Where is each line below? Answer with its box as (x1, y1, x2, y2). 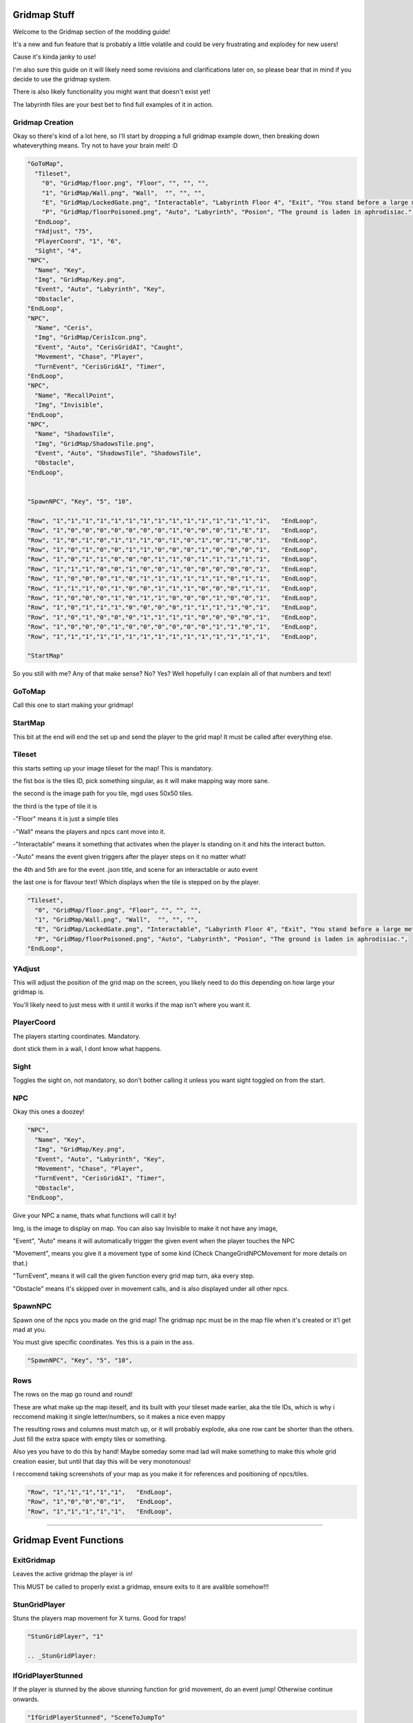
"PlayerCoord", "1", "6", (34, 237, 122, 245)
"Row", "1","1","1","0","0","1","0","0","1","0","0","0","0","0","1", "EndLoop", (27, 565, 318, 573)
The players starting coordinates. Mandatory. (12, 1032, 141, 1040)
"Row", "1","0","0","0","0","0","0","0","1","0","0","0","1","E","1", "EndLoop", (27, 527, 318, 534)
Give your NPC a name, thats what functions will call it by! (12, 1212, 177, 1220)
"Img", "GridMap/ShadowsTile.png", (34, 440, 155, 447)
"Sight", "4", (34, 247, 83, 254)
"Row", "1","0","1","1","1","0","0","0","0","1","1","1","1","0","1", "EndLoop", (27, 604, 318, 611)
